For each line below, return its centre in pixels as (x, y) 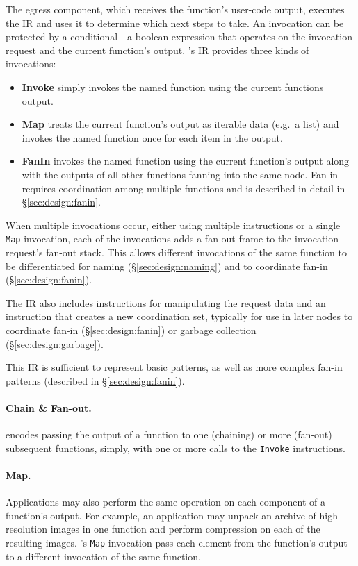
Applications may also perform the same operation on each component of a (165, 502)
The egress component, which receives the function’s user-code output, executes (175, 9)
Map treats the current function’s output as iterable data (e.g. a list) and (180, 124)
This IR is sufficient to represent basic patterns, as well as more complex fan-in (174, 367)
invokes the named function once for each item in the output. (152, 137)
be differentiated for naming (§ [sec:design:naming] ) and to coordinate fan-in (167, 266)
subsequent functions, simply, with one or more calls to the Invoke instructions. (176, 448)
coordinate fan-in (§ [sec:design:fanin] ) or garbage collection (131, 330)
